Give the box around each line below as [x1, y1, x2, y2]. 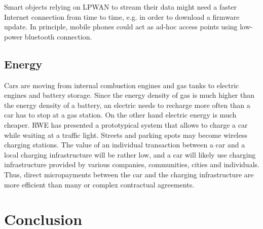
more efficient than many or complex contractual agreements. [4, 179, 195, 189]
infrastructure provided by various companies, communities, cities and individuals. [4, 159, 259, 170]
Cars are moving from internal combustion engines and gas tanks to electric [4, 80, 239, 90]
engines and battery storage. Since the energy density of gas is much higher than [4, 90, 255, 100]
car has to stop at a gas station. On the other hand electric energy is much [4, 109, 237, 120]
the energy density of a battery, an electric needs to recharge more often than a [4, 99, 250, 110]
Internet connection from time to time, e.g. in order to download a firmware [4, 11, 240, 22]
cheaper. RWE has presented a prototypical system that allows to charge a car [4, 119, 248, 130]
